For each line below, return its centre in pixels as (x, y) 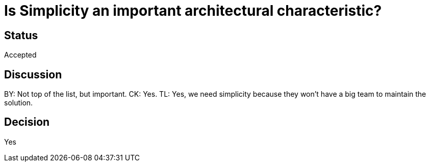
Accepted (20, 55)
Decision (27, 122)
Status (21, 35)
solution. (19, 103)
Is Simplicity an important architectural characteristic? (193, 11)
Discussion (33, 74)
